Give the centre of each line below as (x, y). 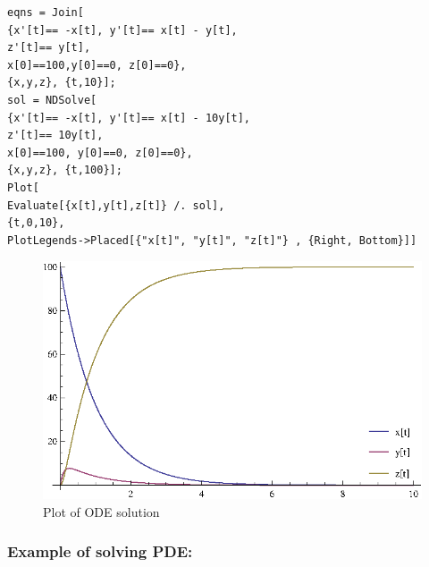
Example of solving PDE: (100, 551)
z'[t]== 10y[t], (55, 135)
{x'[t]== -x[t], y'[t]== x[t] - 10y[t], (129, 118)
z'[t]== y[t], (49, 48)
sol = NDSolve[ (52, 100)
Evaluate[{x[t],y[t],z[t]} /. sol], (116, 205)
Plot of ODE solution (101, 511)
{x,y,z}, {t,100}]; (65, 170)
